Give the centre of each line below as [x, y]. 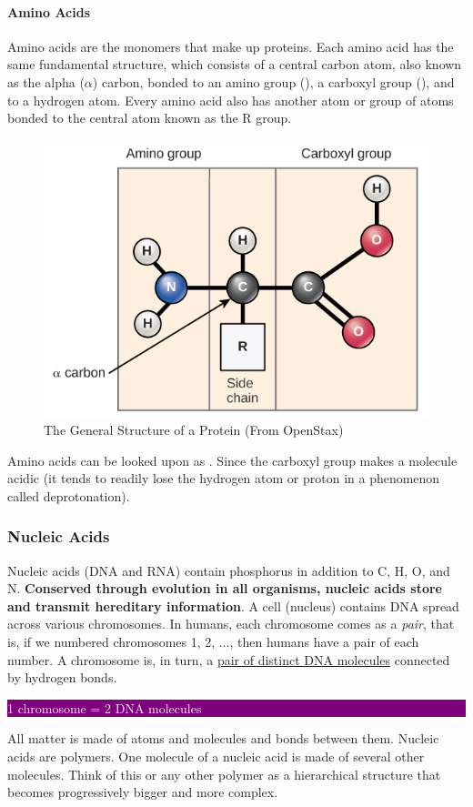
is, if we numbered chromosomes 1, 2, [111, 642]
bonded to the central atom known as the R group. [150, 118]
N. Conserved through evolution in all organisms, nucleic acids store [225, 588]
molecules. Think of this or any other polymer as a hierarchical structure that [224, 774]
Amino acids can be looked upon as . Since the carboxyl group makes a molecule [232, 460]
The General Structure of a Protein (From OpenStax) [194, 430]
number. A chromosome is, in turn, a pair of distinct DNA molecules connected [229, 659]
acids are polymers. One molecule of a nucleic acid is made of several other [216, 757]
